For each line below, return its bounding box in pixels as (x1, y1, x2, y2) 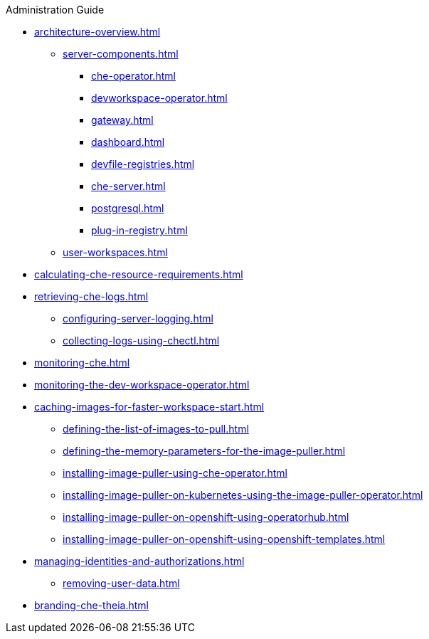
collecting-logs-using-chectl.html (63, 334, 220, 347)
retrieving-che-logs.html (34, 290, 149, 302)
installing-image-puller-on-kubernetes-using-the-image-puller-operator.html (63, 489, 423, 501)
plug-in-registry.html (91, 224, 188, 236)
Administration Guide (6, 4, 105, 16)
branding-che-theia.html (34, 599, 149, 611)
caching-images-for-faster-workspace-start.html (34, 401, 265, 413)
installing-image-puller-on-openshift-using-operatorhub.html (63, 511, 349, 523)
